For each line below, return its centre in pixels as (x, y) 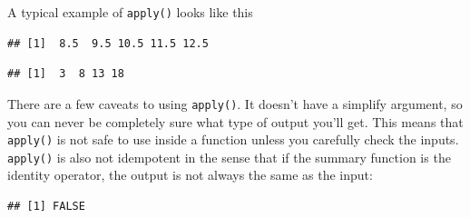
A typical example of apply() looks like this (130, 12)
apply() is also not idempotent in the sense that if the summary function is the (229, 157)
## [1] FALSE (46, 206)
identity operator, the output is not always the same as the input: (190, 175)
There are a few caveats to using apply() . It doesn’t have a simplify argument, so (235, 103)
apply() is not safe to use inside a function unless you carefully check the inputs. (233, 139)
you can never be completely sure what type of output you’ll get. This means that (235, 121)
